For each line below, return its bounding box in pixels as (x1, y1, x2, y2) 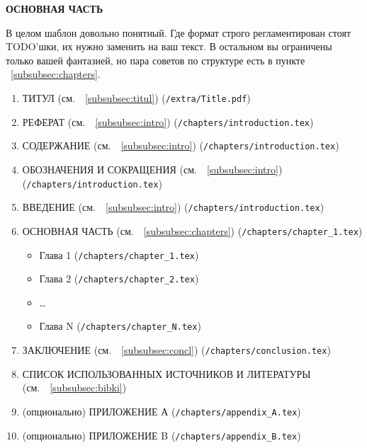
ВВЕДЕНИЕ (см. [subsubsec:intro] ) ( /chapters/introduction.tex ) (22, 200, 324, 214)
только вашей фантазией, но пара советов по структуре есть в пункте (6, 52, 305, 67)
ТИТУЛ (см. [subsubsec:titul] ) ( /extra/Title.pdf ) (22, 90, 251, 105)
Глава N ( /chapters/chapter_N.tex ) (39, 318, 201, 333)
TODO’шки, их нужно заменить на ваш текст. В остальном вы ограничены (6, 39, 332, 54)
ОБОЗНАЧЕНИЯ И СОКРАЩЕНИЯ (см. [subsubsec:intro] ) (22, 161, 283, 176)
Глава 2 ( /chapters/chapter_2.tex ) (39, 271, 199, 286)
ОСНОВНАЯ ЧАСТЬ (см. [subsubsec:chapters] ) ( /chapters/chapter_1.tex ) (22, 223, 363, 238)
